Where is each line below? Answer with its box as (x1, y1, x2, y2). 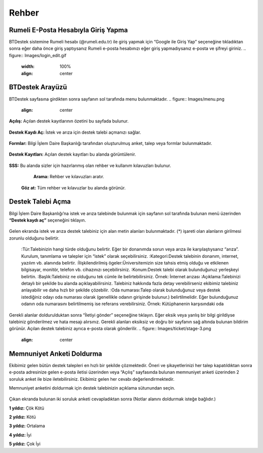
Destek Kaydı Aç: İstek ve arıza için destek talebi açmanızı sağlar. (9, 129, 141, 135)
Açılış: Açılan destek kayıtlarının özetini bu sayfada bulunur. (9, 118, 129, 124)
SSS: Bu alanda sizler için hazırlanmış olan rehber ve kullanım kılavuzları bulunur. (9, 163, 171, 168)
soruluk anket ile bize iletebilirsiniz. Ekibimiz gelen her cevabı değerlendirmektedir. (9, 376, 175, 382)
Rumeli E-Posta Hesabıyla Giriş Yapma (9, 26, 128, 34)
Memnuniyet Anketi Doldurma (9, 350, 102, 358)
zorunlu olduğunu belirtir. (9, 235, 59, 241)
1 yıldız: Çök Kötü (9, 405, 44, 411)
